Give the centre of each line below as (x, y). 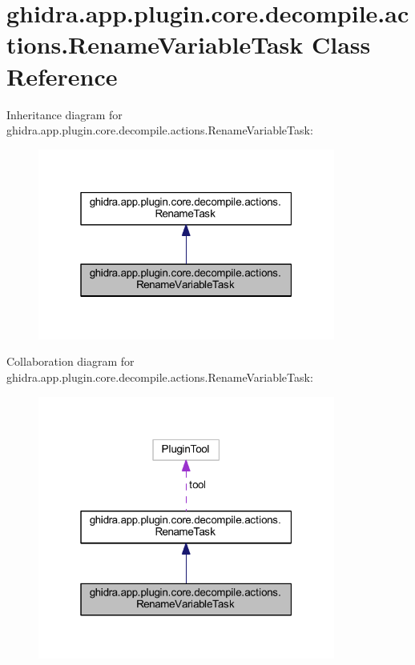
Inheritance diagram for (64, 114)
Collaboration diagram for (71, 361)
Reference (62, 76)
